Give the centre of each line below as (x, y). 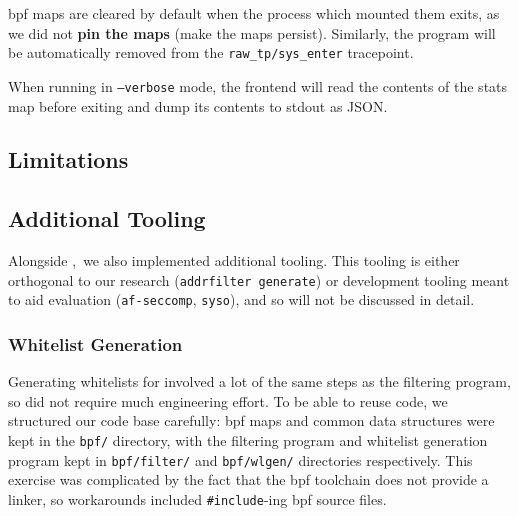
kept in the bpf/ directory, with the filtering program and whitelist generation (248, 439)
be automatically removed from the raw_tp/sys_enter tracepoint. (211, 52)
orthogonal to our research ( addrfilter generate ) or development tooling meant (259, 279)
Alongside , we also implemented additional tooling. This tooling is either (234, 260)
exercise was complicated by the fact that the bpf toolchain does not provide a (248, 479)
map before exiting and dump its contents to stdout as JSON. (198, 105)
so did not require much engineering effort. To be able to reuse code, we (228, 400)
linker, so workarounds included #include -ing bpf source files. (197, 498)
